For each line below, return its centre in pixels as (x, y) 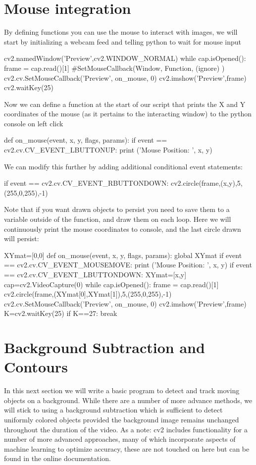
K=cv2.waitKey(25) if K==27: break (61, 313)
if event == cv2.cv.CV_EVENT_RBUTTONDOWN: (86, 183)
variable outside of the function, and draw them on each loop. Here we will (118, 219)
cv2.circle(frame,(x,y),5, (206, 183)
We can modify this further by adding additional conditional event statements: (123, 166)
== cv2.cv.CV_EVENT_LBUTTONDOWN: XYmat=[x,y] (95, 274)
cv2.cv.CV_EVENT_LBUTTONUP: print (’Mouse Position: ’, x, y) (108, 150)
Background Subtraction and (104, 347)
